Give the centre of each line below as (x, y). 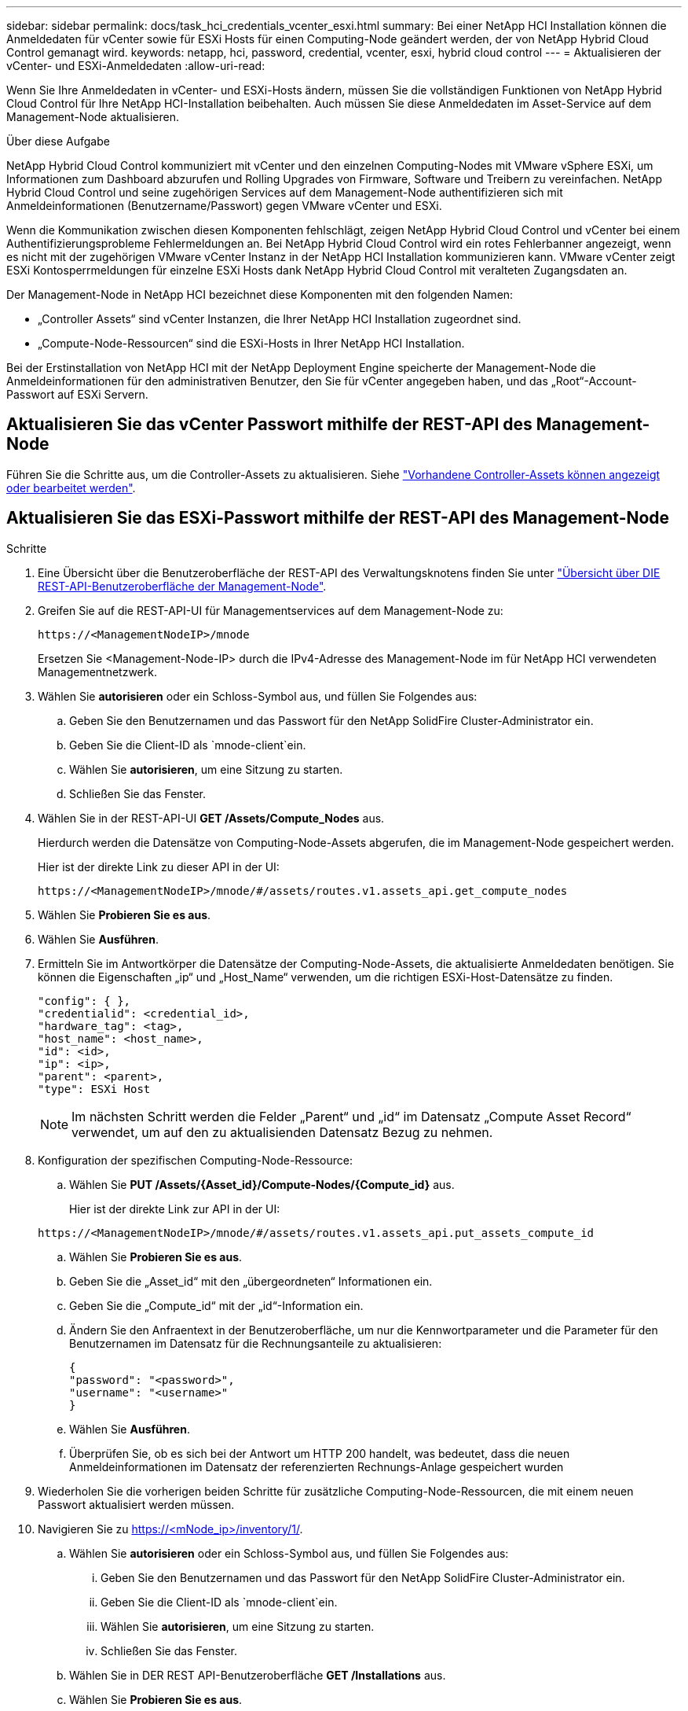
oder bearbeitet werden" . (71, 488)
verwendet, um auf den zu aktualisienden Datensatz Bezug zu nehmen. (282, 1132)
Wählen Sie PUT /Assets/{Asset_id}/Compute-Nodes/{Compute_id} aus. (262, 1184)
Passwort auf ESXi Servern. (77, 394)
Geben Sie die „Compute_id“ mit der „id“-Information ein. (216, 1305)
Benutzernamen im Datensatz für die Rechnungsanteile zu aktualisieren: (256, 1343)
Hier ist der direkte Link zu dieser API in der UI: (159, 867)
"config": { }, (84, 1001)
